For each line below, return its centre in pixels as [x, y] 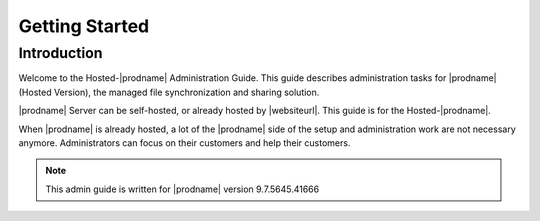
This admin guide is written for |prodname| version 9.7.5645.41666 [182, 189]
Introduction [60, 53]
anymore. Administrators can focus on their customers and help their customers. [184, 142]
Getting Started [84, 26]
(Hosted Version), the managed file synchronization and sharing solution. [169, 92]
